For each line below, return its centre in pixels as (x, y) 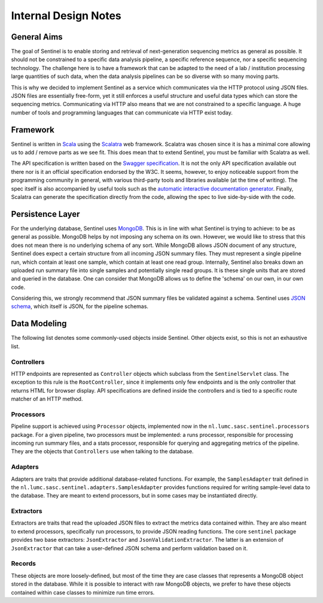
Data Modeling (39, 324)
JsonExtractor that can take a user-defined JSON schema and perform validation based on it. (129, 548)
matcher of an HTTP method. (47, 399)
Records (23, 563)
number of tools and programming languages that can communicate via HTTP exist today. (122, 112)
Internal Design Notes (66, 16)
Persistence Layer (45, 214)
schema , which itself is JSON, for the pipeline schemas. (80, 306)
